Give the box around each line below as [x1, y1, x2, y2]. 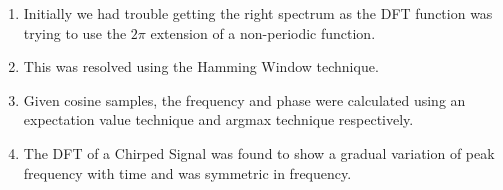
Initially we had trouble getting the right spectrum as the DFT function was [23, 3, 493, 23]
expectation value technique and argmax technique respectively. [23, 109, 414, 130]
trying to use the [23, 22, 127, 43]
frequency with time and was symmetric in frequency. [23, 162, 352, 183]
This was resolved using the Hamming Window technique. [23, 56, 379, 77]
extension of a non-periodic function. [150, 22, 376, 43]
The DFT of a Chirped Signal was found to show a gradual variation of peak [23, 142, 495, 163]
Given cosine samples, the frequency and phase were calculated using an [23, 89, 466, 110]
